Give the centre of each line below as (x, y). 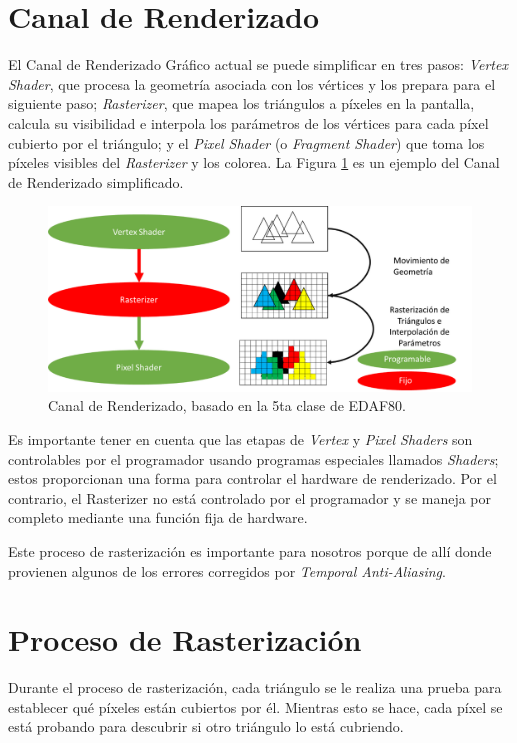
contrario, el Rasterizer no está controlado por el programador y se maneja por (250, 497)
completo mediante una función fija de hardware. (158, 517)
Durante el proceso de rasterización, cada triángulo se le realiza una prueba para (255, 687)
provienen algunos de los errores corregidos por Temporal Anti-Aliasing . (227, 570)
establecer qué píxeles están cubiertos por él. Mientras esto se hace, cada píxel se (255, 706)
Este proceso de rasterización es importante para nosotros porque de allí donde (250, 550)
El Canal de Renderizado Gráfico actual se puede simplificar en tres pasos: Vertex (258, 64)
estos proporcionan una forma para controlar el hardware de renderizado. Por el (252, 478)
